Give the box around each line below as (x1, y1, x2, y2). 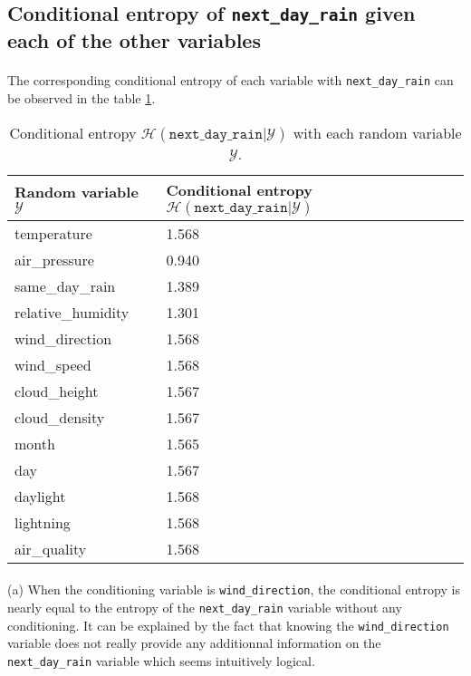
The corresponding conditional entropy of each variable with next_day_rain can (7, 71, 454, 90)
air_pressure (14, 248, 94, 270)
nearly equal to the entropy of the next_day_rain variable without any (7, 597, 402, 616)
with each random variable (293, 121, 462, 143)
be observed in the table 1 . (7, 89, 156, 107)
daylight (14, 485, 66, 507)
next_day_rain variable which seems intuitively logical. (7, 651, 315, 670)
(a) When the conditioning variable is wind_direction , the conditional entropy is (7, 580, 460, 599)
